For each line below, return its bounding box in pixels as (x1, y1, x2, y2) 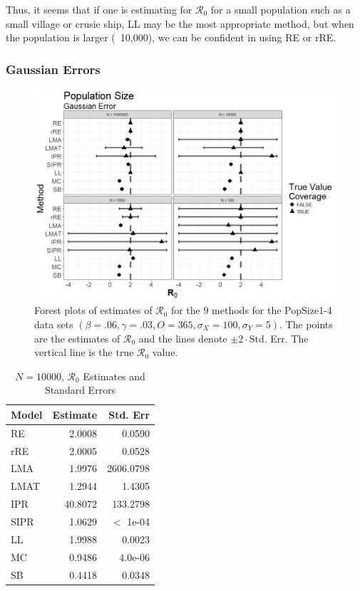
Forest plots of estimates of (34, 303, 153, 318)
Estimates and (83, 368, 145, 383)
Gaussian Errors (6, 60, 101, 78)
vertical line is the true (34, 345, 134, 360)
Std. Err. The (249, 330, 309, 345)
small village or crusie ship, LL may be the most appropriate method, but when (6, 16, 354, 31)
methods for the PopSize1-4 (212, 303, 332, 318)
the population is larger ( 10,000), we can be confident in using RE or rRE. (6, 30, 336, 45)
